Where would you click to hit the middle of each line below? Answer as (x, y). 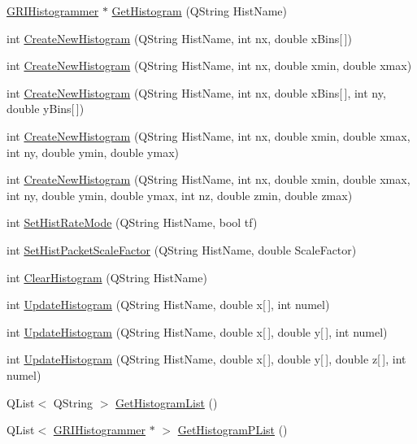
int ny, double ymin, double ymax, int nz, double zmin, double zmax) (180, 195)
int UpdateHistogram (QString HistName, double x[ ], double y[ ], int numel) (197, 331)
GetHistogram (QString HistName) (199, 11)
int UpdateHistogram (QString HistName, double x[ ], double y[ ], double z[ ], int (206, 359)
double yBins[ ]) (46, 109)
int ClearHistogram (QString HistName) (107, 277)
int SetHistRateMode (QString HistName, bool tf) (132, 222)
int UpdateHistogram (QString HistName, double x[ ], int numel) (168, 305)
